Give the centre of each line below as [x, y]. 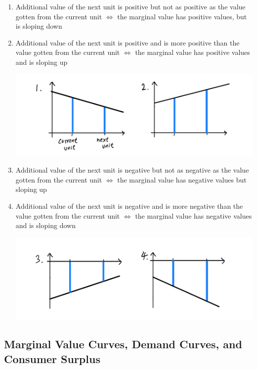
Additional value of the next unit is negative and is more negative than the [129, 206]
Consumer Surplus [52, 358]
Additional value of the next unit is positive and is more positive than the [128, 42]
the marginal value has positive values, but [182, 16]
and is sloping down [45, 225]
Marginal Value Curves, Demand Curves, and [123, 344]
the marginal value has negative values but [182, 179]
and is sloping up [42, 62]
